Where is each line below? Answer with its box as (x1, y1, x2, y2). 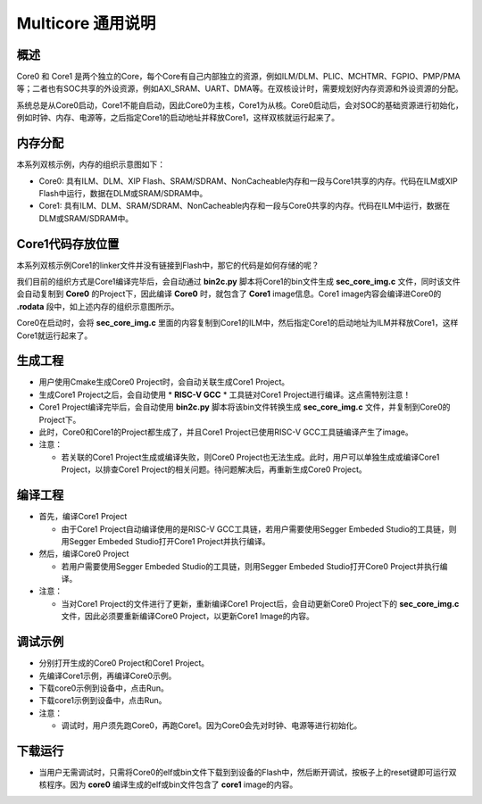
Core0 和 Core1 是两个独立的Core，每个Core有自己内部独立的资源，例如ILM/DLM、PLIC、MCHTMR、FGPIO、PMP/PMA (16, 71, 461, 82)
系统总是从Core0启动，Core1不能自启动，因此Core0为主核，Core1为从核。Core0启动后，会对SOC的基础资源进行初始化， (16, 99, 463, 111)
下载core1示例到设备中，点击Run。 (38, 695, 167, 706)
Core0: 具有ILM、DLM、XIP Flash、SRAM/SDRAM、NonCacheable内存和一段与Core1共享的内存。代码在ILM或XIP (38, 175, 459, 186)
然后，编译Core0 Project (38, 549, 129, 559)
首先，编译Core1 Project (38, 511, 128, 522)
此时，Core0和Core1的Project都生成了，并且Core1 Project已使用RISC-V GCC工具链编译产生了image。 (38, 427, 414, 437)
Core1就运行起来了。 (16, 330, 93, 341)
